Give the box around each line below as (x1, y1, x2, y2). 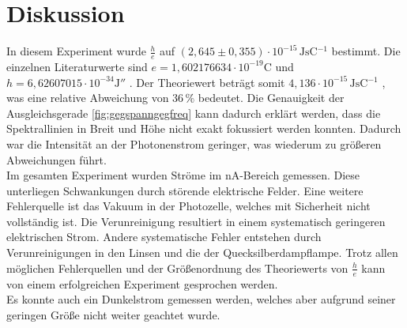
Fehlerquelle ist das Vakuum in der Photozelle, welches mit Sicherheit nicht (6, 198, 371, 214)
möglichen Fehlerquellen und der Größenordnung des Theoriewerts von (6, 259, 349, 276)
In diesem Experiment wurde (6, 43, 146, 59)
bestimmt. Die (331, 43, 401, 59)
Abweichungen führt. (6, 151, 107, 168)
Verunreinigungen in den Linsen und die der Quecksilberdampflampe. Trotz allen (6, 244, 398, 261)
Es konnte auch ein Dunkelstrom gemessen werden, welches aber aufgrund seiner (6, 291, 396, 307)
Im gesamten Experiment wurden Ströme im (6, 167, 222, 183)
